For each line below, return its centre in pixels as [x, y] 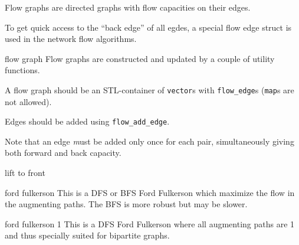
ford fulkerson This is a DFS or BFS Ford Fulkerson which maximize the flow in [150, 192]
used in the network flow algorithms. [71, 39]
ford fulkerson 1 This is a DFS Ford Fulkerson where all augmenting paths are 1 [150, 223]
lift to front [25, 173]
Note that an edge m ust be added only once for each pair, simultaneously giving [149, 141]
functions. [22, 70]
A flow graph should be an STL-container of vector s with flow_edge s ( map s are [149, 89]
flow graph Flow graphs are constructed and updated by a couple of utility [140, 58]
